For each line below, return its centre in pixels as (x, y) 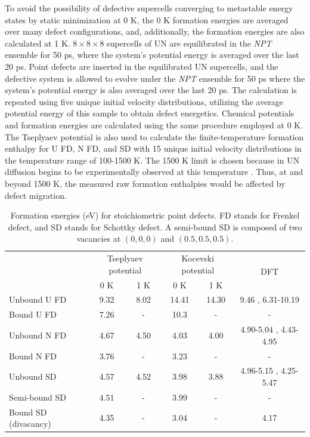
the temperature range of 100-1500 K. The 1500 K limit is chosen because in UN (152, 160)
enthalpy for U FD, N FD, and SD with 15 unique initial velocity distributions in (153, 148)
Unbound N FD (38, 335)
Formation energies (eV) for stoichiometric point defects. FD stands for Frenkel (155, 215)
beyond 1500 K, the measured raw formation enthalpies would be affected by (145, 183)
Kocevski (198, 258)
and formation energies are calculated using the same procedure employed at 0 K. (154, 124)
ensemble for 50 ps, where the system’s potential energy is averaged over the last (152, 55)
